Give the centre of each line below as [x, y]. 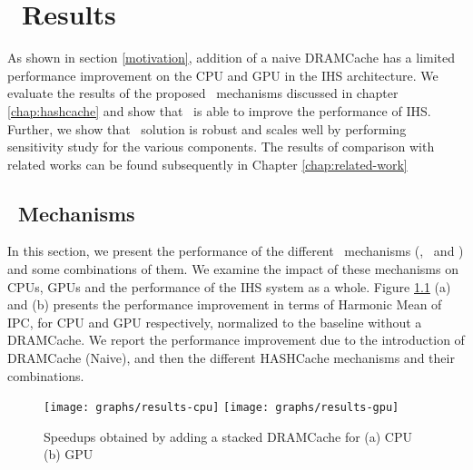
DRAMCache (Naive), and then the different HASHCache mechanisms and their [231, 358]
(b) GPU [69, 454]
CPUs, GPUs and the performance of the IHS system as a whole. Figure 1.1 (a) [229, 286]
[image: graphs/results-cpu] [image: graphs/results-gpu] [222, 408]
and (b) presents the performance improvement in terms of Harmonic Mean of [225, 304]
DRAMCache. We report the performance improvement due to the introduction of [236, 340]
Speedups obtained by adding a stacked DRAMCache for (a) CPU [228, 436]
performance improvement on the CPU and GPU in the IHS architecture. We [223, 75]
